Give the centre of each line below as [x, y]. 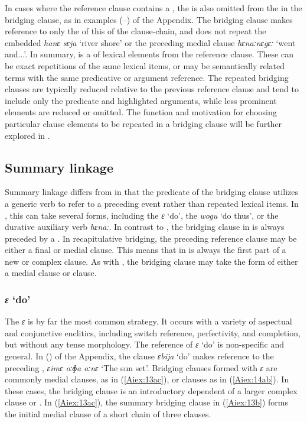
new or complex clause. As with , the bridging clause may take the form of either [151, 261]
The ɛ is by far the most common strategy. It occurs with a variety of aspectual [148, 321]
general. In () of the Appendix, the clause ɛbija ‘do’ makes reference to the [139, 356]
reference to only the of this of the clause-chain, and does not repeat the [135, 31]
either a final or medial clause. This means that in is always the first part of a [146, 250]
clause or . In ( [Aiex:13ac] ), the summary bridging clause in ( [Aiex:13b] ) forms [147, 402]
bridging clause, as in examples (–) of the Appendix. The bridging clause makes [149, 19]
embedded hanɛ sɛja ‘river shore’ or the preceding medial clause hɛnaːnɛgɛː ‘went [150, 42]
